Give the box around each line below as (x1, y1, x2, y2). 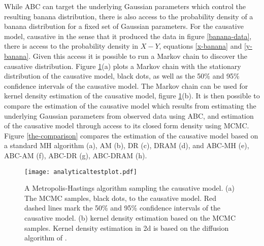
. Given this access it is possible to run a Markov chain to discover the (28, 50, 248, 61)
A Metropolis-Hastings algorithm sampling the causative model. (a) (24, 183, 235, 193)
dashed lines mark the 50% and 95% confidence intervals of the (24, 202, 221, 213)
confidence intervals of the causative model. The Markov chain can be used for (4, 80, 248, 91)
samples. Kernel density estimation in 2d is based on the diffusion (24, 222, 229, 233)
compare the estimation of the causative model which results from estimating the (4, 100, 256, 111)
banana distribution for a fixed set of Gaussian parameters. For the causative (4, 21, 244, 31)
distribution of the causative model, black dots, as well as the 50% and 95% (4, 71, 240, 81)
